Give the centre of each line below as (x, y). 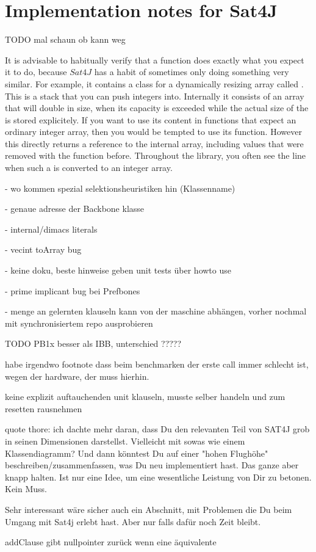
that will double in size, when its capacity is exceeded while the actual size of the (157, 108)
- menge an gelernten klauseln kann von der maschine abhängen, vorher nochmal (156, 311)
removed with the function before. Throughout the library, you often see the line (156, 155)
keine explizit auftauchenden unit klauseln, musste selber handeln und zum (145, 397)
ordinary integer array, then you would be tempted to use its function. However (153, 132)
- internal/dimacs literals (51, 229)
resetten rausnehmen (44, 408)
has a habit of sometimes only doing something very (192, 72)
